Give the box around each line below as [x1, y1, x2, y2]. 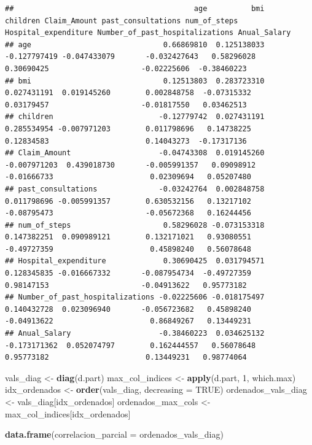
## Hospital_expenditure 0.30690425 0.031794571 [5, 257, 265, 266]
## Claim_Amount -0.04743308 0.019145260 [5, 149, 265, 158]
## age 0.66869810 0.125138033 [5, 40, 265, 49]
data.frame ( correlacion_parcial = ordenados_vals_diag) [5, 428, 224, 441]
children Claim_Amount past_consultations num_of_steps [5, 16, 238, 25]
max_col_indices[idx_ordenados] [5, 407, 131, 420]
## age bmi [5, 4, 265, 13]
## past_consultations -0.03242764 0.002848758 [5, 184, 265, 193]
